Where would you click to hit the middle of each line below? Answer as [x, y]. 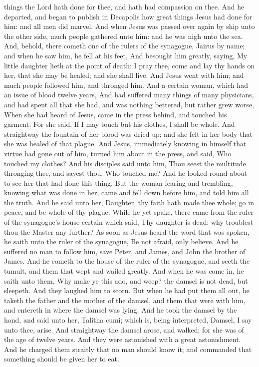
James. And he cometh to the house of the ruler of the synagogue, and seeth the [127, 261]
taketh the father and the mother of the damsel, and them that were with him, [125, 300]
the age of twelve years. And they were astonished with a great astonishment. [123, 339]
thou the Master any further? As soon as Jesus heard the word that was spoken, [127, 231]
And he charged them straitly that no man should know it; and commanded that [128, 349]
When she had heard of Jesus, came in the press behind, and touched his [116, 114]
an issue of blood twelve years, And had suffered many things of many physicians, [129, 95]
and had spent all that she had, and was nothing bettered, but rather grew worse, [129, 104]
